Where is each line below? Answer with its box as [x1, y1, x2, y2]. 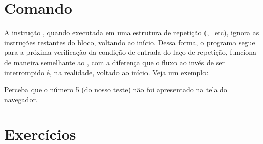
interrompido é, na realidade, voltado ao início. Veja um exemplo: [4, 67, 209, 77]
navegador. [4, 94, 38, 104]
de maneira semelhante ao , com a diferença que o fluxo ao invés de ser [4, 56, 225, 67]
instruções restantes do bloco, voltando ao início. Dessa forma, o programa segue [4, 37, 255, 47]
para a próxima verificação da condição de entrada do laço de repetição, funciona [4, 47, 257, 57]
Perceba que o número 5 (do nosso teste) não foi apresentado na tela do [4, 84, 227, 95]
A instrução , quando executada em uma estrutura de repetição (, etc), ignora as [4, 27, 259, 38]
